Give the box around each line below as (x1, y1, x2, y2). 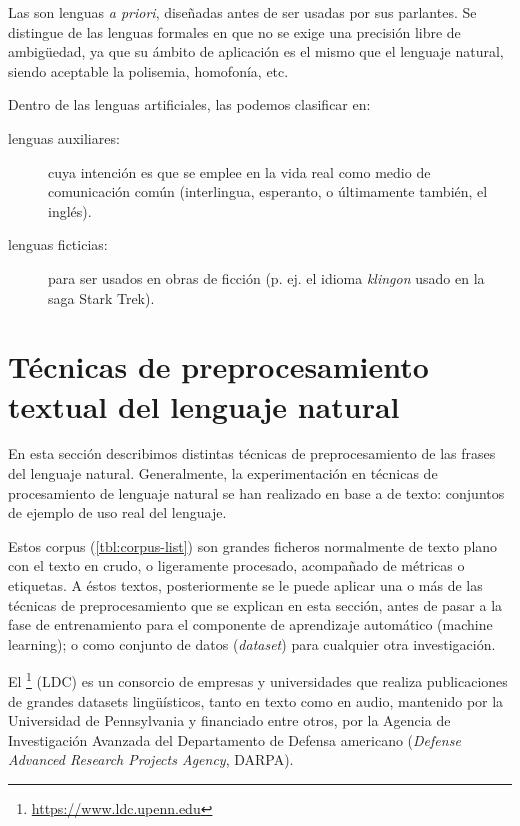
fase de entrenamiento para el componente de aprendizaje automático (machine (8, 614, 493, 635)
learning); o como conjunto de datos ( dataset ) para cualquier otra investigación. (8, 633, 496, 654)
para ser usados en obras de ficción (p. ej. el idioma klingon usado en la (48, 267, 485, 288)
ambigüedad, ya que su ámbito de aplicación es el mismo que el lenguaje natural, (8, 41, 504, 62)
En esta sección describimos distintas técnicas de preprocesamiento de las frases (8, 443, 496, 464)
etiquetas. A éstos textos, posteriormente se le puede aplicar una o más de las (8, 575, 483, 595)
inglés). (48, 200, 92, 221)
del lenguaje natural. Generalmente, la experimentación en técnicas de (8, 463, 438, 484)
